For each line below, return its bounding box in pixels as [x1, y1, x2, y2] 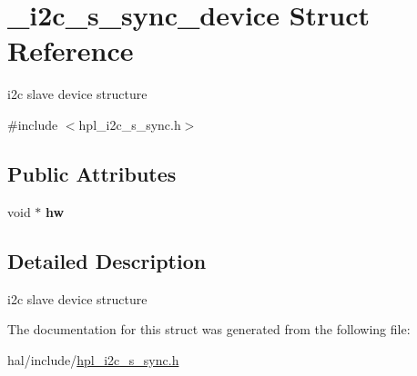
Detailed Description [7, 246, 207, 274]
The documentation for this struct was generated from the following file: [7, 320, 411, 339]
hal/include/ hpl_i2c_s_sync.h [7, 350, 179, 369]
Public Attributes [7, 159, 177, 187]
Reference [7, 32, 134, 69]
